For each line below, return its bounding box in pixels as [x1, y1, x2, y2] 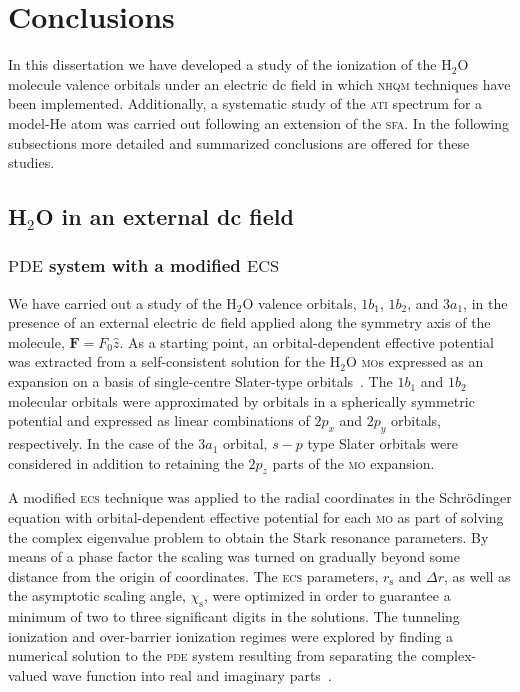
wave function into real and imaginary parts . [51, 664, 332, 685]
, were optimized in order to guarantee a [203, 585, 451, 606]
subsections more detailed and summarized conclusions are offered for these [8, 132, 470, 153]
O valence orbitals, [242, 292, 357, 313]
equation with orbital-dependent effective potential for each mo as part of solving [8, 507, 504, 528]
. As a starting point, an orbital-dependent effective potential [119, 331, 494, 352]
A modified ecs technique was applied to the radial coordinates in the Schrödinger [8, 487, 512, 508]
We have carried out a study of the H [8, 292, 237, 313]
